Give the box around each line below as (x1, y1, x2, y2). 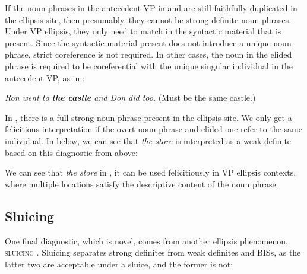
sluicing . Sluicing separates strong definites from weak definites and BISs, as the (5, 246, 301, 259)
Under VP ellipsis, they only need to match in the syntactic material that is (5, 25, 281, 37)
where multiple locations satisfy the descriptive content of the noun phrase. (5, 177, 278, 190)
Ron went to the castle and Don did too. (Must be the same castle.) (5, 91, 256, 104)
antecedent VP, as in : (5, 71, 85, 84)
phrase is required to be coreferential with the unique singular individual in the (5, 59, 293, 72)
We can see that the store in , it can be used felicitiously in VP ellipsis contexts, (5, 166, 296, 179)
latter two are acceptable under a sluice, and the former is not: (5, 257, 233, 270)
